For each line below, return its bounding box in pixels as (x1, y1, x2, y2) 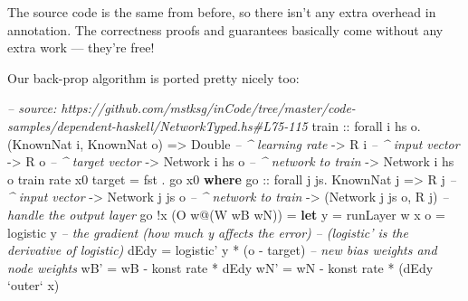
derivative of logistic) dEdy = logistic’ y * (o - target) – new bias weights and (7, 240, 437, 259)
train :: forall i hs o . (311, 116, 421, 135)
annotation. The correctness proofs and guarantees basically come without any (7, 20, 444, 39)
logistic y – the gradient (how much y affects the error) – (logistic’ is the (7, 222, 408, 241)
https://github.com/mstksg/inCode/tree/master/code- (61, 99, 356, 118)
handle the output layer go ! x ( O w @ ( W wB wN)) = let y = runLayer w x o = (7, 204, 445, 223)
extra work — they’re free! (7, 38, 155, 57)
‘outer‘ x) (7, 276, 60, 295)
